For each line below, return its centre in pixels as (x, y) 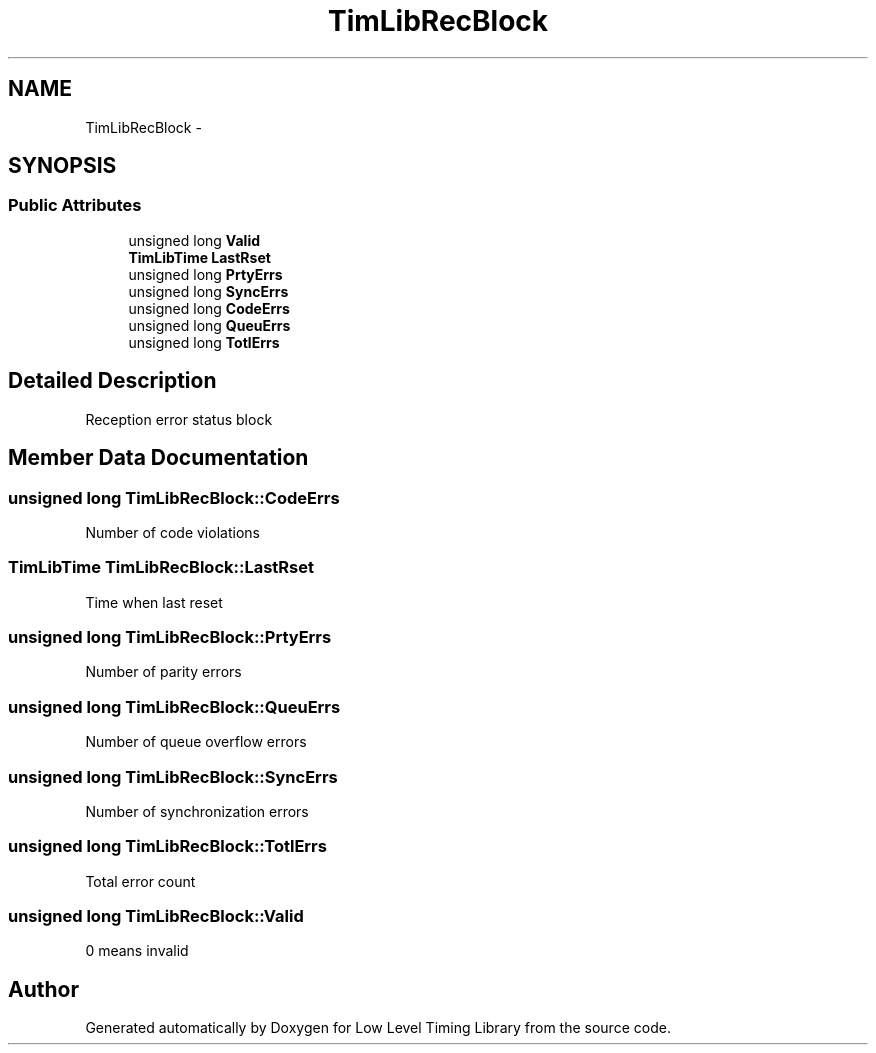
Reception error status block (179, 419)
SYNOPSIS (62, 166)
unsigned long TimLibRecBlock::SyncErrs (173, 776)
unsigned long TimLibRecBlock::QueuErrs (174, 706)
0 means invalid (137, 951)
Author (43, 989)
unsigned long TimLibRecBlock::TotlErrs (167, 846)
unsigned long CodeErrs (209, 308)
